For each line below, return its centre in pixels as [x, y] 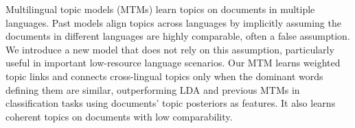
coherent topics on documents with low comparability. [119, 116]
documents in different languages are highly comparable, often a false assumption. [178, 36]
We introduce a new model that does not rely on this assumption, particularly [170, 49]
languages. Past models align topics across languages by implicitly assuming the [173, 22]
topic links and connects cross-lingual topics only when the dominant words [164, 76]
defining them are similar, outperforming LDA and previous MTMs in [153, 89]
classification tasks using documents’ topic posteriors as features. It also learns [171, 103]
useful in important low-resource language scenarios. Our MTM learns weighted [173, 63]
